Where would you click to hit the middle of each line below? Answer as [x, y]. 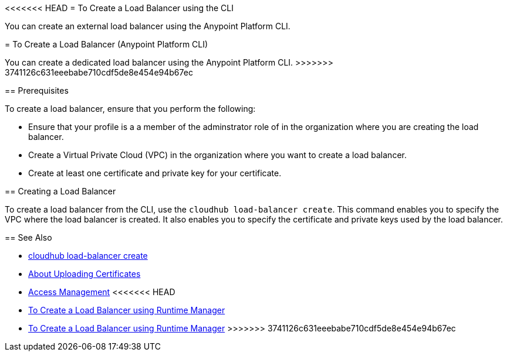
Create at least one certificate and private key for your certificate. [155, 173]
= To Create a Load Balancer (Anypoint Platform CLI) [107, 44]
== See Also [28, 237]
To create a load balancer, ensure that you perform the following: [130, 109]
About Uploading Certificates [84, 274]
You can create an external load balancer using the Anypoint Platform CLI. [148, 26]
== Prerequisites [37, 90]
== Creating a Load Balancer [60, 191]
